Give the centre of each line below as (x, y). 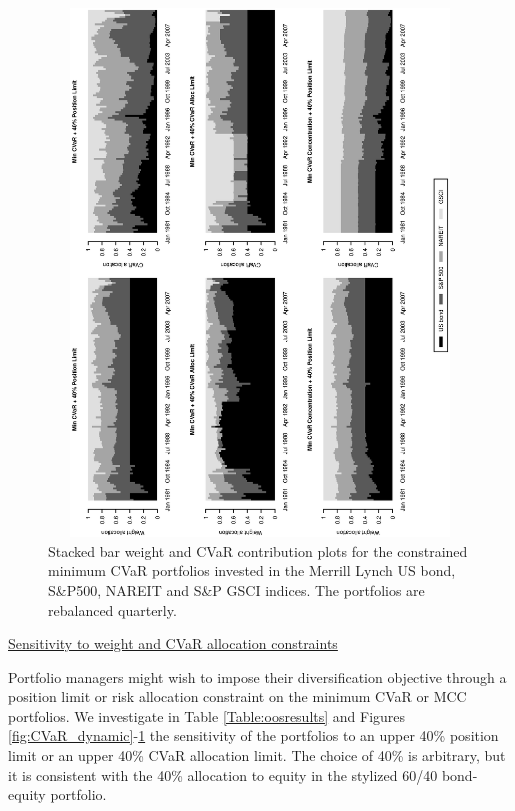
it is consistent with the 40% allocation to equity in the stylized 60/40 (223, 774)
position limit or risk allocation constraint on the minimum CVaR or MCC (237, 696)
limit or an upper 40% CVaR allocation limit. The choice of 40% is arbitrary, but (257, 755)
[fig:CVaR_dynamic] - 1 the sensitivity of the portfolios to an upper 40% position (253, 735)
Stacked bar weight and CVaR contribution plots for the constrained (258, 550)
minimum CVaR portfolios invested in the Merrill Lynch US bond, (252, 570)
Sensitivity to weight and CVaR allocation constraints (173, 643)
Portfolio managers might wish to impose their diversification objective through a (257, 676)
